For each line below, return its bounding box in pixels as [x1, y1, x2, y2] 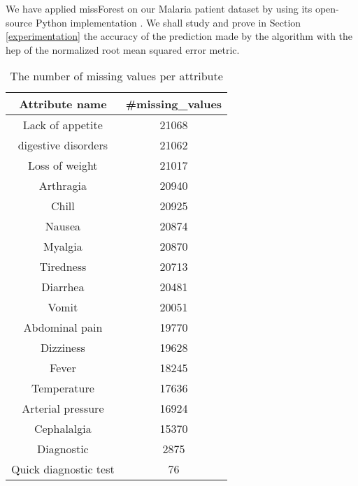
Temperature [31, 380, 94, 397]
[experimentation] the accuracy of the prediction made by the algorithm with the [6, 29, 353, 43]
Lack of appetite [22, 117, 103, 133]
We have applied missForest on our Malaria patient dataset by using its [6, 1, 313, 15]
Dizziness [40, 339, 85, 356]
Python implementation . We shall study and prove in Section [35, 15, 301, 29]
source [6, 15, 33, 29]
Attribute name [19, 96, 107, 112]
